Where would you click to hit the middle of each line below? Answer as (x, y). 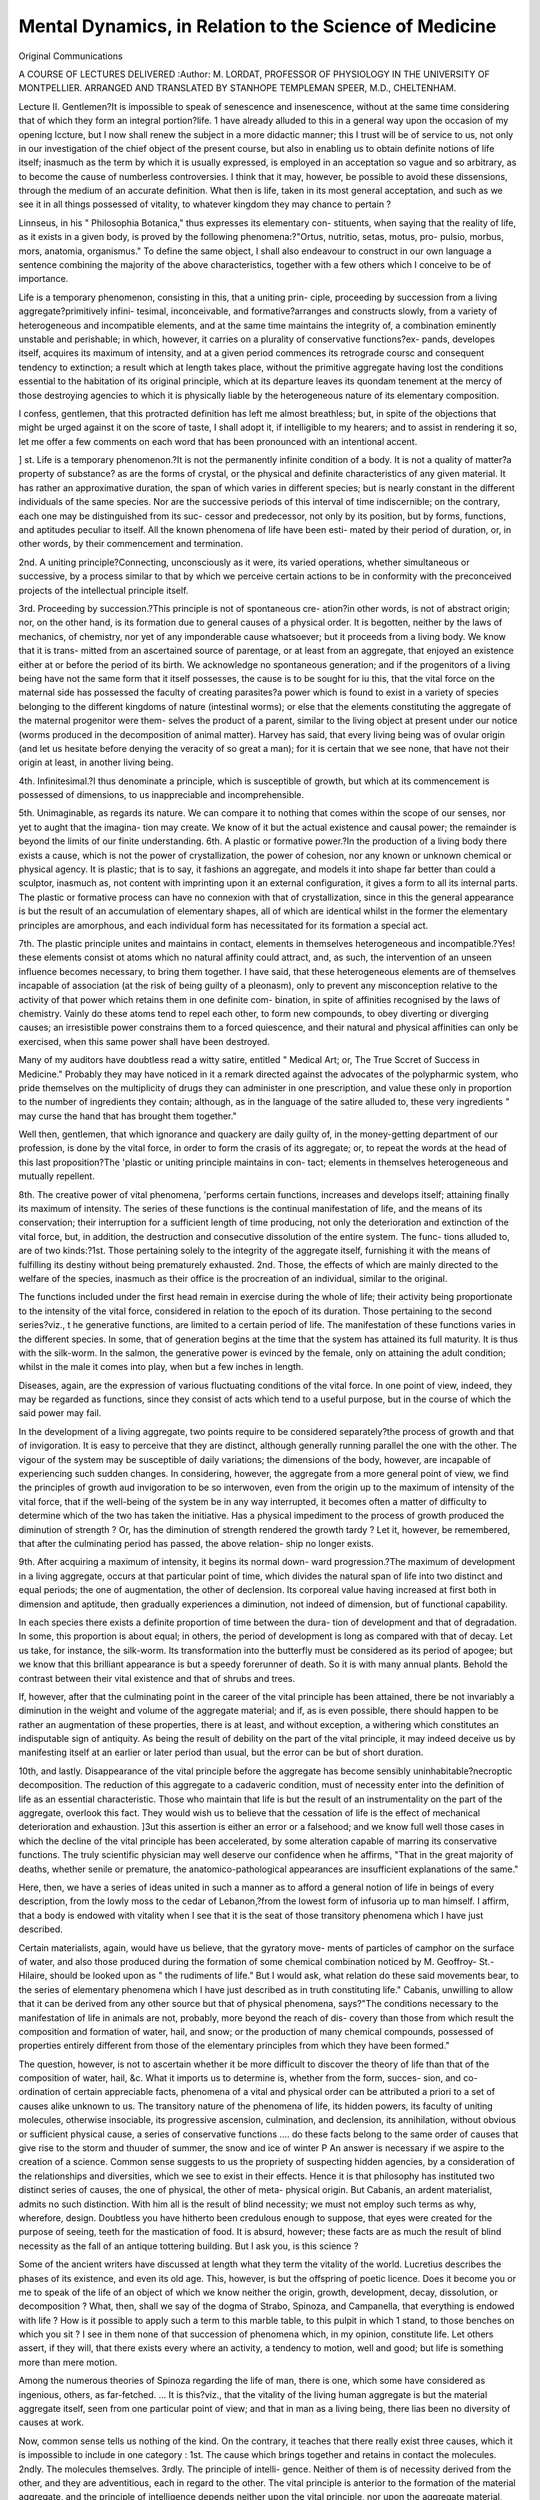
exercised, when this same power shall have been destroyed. (144, 1041)
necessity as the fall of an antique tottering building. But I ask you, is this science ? (188, 2246)
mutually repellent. (56, 1176)
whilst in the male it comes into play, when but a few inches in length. (161, 1367)
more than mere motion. (68, 2362)
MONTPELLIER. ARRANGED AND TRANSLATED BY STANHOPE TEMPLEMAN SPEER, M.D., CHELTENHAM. (237, 88)
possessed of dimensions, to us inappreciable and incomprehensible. (161, 795)
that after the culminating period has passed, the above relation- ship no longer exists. (196, 1543)
